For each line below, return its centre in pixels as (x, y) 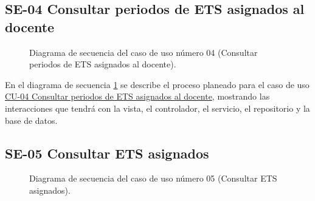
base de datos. (31, 120)
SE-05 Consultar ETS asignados (107, 153)
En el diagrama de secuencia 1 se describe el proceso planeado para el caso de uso (157, 84)
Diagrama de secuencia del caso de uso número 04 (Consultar (144, 52)
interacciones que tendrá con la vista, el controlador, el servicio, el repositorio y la (157, 108)
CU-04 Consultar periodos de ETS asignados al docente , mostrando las (137, 96)
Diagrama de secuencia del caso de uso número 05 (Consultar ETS (153, 178)
